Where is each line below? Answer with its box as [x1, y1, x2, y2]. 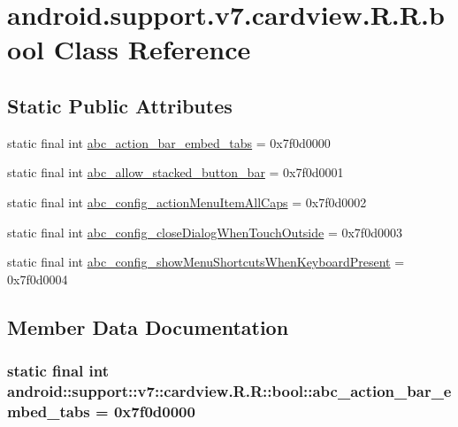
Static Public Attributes [7, 91, 233, 119]
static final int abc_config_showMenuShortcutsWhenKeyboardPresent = [7, 252, 405, 271]
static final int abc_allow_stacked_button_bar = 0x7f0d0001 [7, 163, 344, 182]
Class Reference [53, 31, 251, 67]
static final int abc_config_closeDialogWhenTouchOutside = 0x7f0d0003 [7, 222, 402, 241]
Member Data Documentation [7, 313, 289, 340]
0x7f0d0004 [7, 269, 68, 288]
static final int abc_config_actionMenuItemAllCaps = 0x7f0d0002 [7, 192, 367, 211]
